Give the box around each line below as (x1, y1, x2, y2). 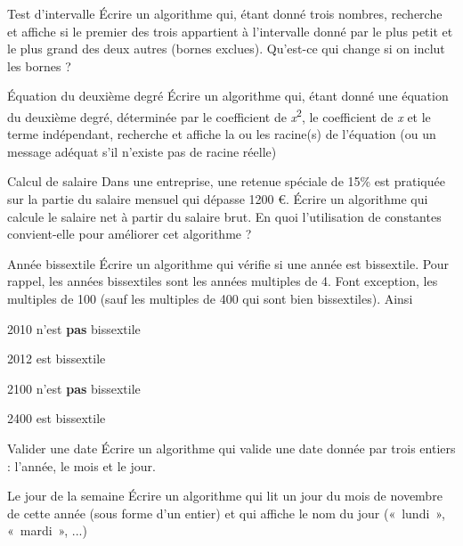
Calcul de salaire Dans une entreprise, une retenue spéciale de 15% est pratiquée (7, 172, 445, 191)
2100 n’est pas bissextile (7, 379, 141, 397)
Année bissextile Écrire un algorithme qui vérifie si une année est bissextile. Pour (7, 254, 450, 273)
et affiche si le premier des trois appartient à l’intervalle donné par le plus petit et (7, 21, 453, 40)
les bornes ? (7, 56, 71, 75)
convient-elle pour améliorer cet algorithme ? (7, 224, 252, 243)
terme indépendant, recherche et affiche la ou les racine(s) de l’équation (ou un (7, 125, 436, 143)
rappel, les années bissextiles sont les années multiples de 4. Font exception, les (7, 272, 438, 290)
